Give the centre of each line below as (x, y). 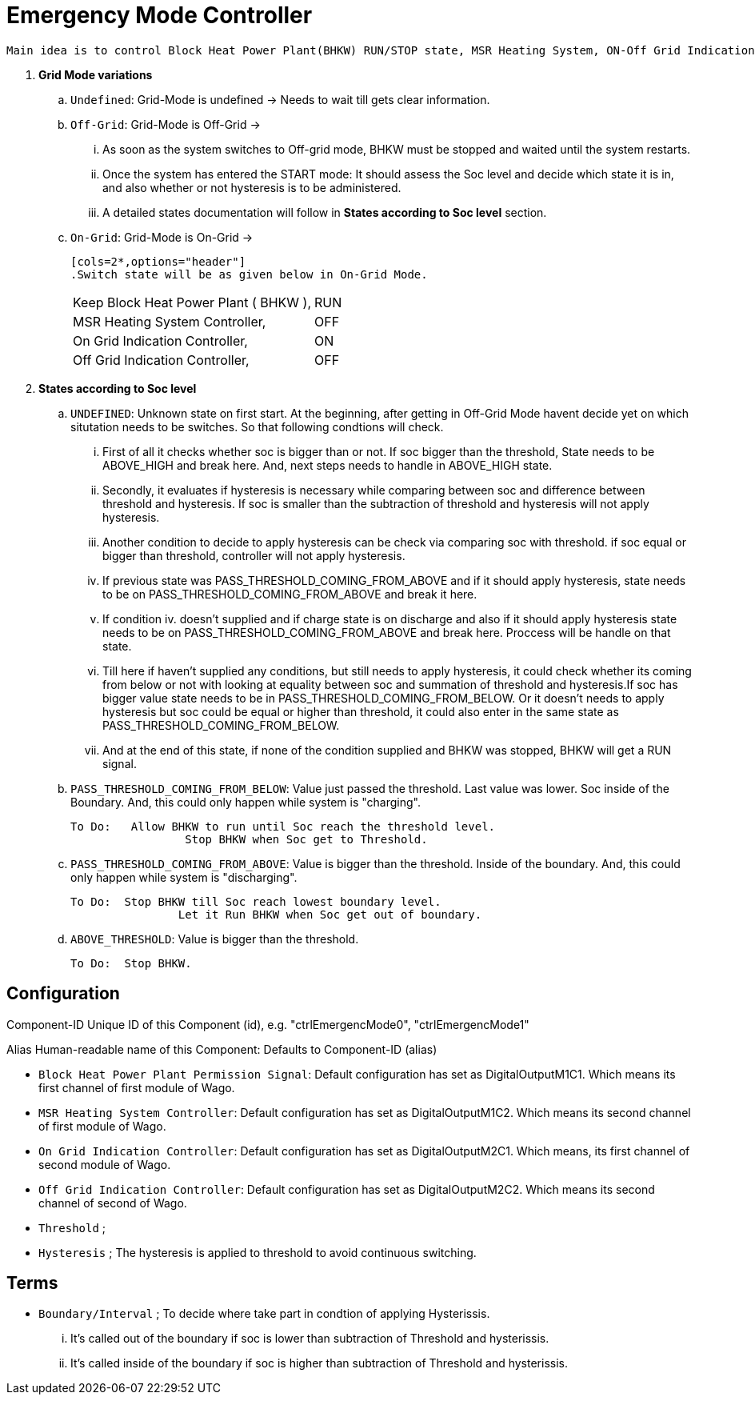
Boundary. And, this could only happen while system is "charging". (246, 802)
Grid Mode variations (96, 74)
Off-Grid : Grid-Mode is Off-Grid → (166, 124)
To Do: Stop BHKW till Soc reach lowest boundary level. (256, 901)
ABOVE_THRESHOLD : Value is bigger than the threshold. (215, 939)
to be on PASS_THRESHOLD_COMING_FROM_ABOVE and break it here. (290, 594)
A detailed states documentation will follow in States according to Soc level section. (325, 212)
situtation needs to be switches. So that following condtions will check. (257, 426)
